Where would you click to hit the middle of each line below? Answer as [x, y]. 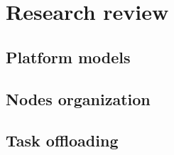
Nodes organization [78, 98]
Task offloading [62, 140]
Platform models [68, 57]
